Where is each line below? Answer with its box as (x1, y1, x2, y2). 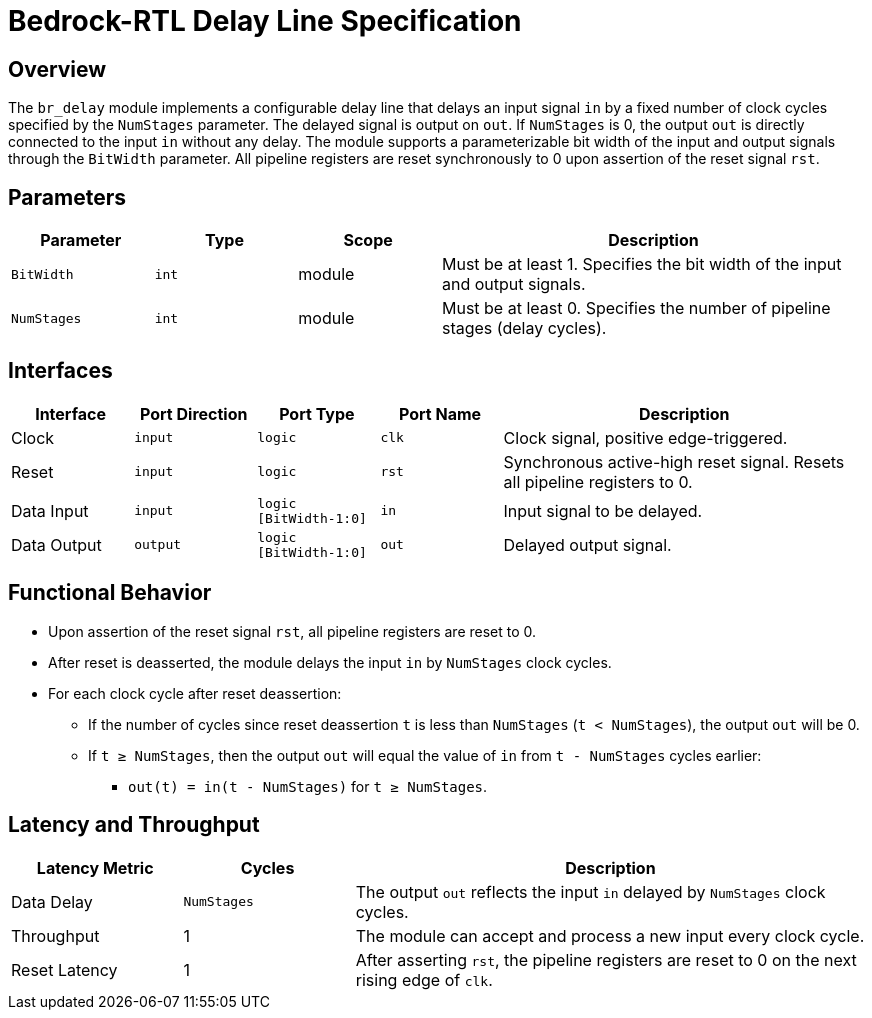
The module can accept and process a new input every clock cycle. (355, 925, 865, 946)
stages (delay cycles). (441, 318, 607, 339)
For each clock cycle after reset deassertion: (48, 684, 342, 702)
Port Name (398, 403, 482, 424)
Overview (8, 56, 107, 82)
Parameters (8, 184, 126, 210)
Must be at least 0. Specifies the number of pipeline (441, 298, 831, 319)
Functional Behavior (8, 580, 212, 606)
